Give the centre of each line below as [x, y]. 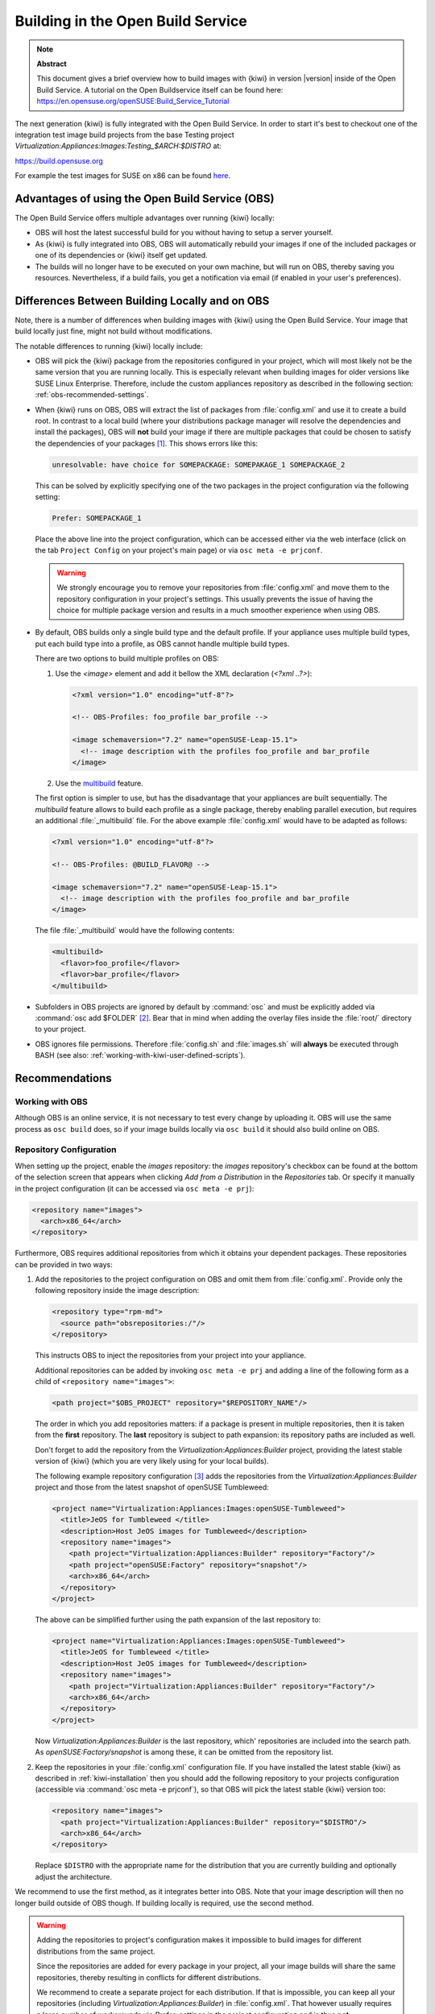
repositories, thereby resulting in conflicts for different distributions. [149, 1977]
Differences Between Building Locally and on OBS [142, 301]
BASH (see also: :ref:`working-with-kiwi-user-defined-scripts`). [140, 1055]
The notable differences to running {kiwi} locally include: [109, 346]
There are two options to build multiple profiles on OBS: [127, 659]
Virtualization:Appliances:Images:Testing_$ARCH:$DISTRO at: [118, 146]
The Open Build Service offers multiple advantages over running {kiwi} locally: [145, 218]
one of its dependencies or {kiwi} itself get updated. [122, 255]
